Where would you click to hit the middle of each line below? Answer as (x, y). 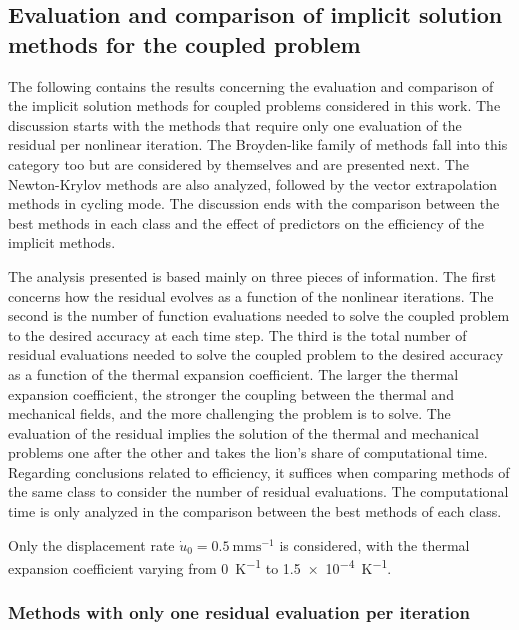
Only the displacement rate (91, 544)
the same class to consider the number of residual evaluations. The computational (258, 491)
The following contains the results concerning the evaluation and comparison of (251, 85)
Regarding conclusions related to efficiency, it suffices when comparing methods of (259, 471)
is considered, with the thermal (374, 544)
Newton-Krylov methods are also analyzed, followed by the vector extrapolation (253, 183)
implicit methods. (62, 242)
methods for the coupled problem (184, 43)
